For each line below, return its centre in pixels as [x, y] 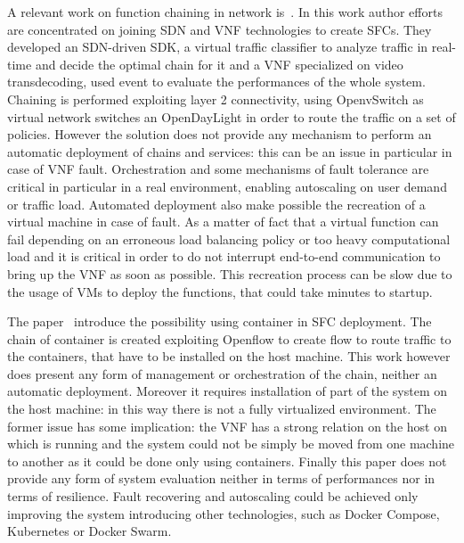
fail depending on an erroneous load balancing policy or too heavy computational [229, 239]
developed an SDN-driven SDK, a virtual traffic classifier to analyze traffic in [218, 47]
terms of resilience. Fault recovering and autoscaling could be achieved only [213, 496]
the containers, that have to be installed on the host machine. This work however [229, 356]
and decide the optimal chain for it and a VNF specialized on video [219, 64]
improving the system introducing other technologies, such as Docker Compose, [224, 513]
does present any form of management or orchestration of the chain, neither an [222, 373]
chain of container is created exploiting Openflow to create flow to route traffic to [229, 338]
